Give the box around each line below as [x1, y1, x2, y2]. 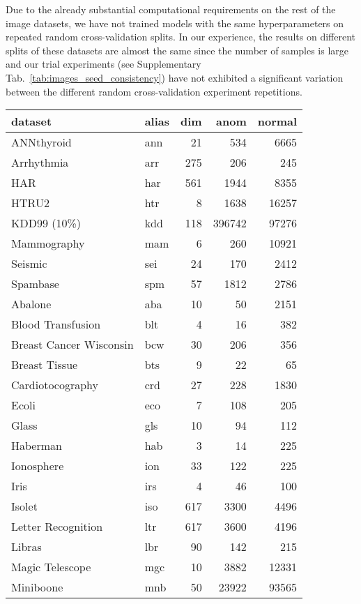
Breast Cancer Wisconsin [11, 336, 134, 353]
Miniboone [11, 579, 63, 596]
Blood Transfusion [11, 316, 101, 333]
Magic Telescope [11, 559, 91, 575]
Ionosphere [11, 458, 64, 474]
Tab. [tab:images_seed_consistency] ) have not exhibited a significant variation [6, 70, 344, 84]
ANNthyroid [11, 134, 72, 151]
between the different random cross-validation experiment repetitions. [6, 84, 302, 98]
